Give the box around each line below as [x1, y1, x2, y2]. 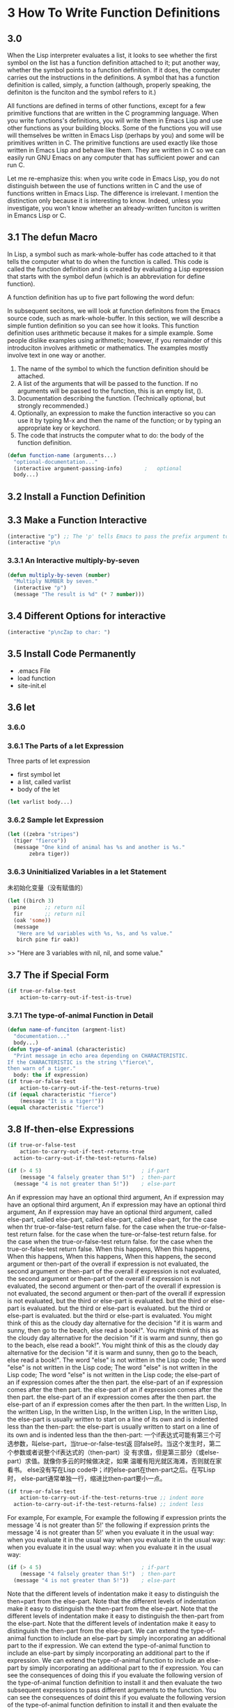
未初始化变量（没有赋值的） [7, 883, 87, 892]
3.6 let [7, 701, 36, 713]
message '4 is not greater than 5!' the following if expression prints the [7, 1521, 210, 1530]
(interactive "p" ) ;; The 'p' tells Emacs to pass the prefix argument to [7, 533, 229, 540]
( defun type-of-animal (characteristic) [7, 1046, 127, 1053]
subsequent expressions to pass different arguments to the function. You [7, 1686, 217, 1694]
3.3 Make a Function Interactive [7, 514, 148, 527]
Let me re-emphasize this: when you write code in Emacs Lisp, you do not [7, 174, 219, 183]
